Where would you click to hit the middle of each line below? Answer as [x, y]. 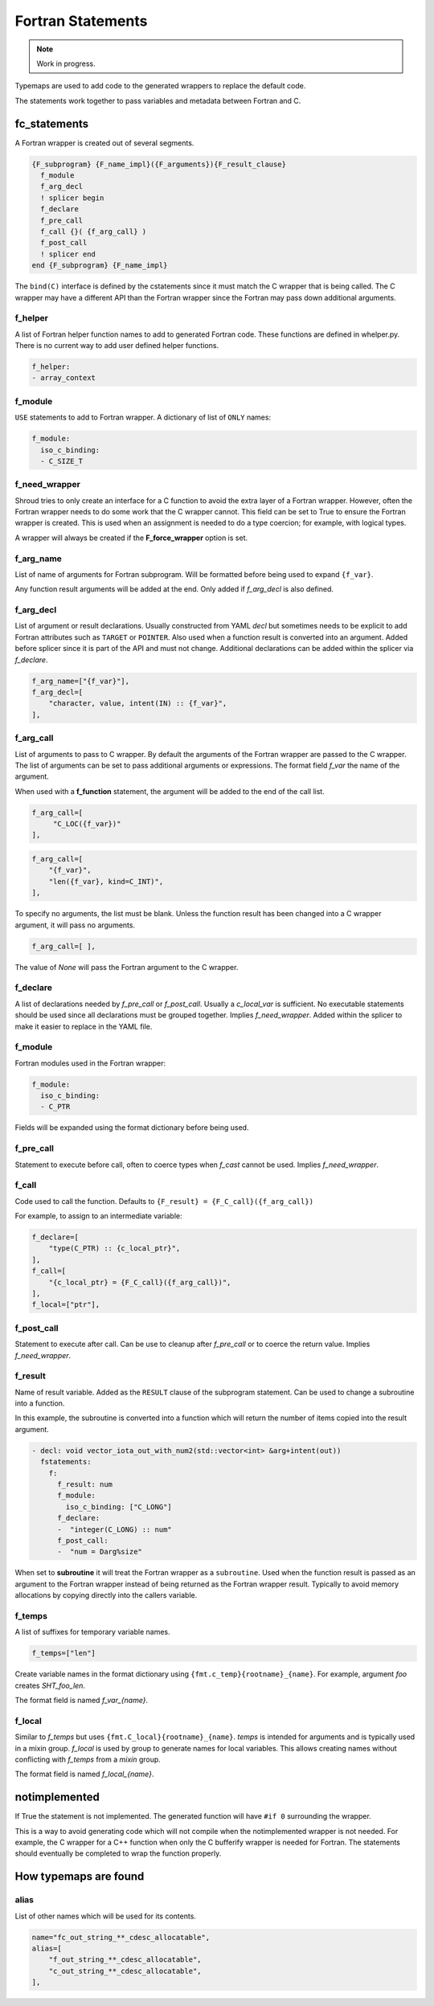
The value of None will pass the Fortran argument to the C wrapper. [127, 967]
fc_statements [52, 123]
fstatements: [66, 1462]
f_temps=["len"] [64, 1653]
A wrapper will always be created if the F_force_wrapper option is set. [131, 538]
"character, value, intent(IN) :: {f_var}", [138, 704]
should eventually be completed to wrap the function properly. [118, 1853]
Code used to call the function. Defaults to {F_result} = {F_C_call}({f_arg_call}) [164, 1201]
